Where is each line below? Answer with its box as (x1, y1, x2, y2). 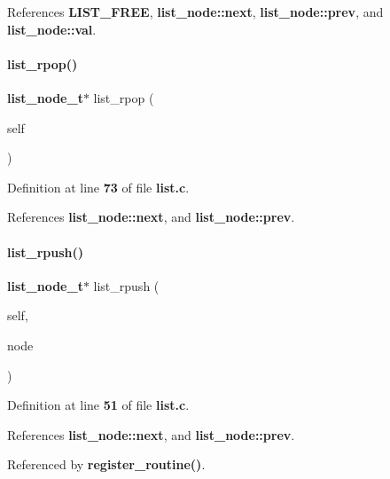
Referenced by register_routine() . (7, 455, 206, 474)
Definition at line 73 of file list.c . (7, 177, 190, 196)
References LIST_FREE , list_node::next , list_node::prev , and (7, 3, 384, 20)
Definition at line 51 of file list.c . (7, 396, 190, 414)
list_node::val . (7, 20, 97, 38)
